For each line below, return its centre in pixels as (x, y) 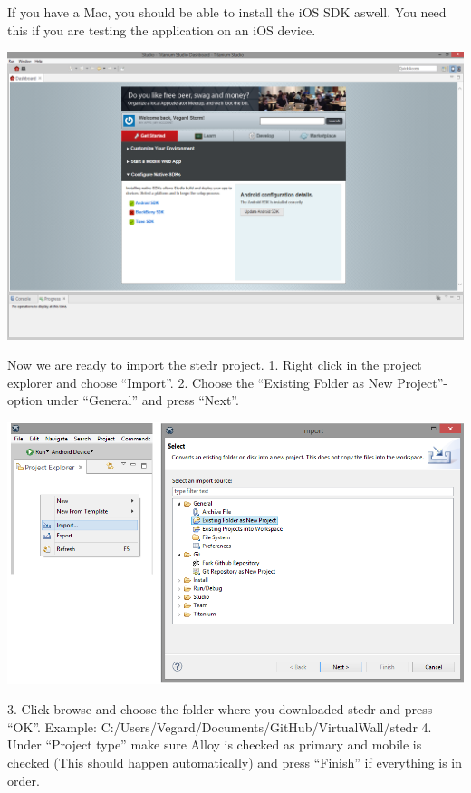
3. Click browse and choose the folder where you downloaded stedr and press (220, 709)
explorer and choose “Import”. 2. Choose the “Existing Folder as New (200, 382)
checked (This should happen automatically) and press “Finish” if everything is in (235, 763)
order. (24, 780)
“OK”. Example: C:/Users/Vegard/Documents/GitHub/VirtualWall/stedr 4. (220, 726)
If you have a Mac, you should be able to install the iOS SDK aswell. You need (227, 12)
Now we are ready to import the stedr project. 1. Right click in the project (215, 365)
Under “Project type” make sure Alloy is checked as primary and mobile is (215, 745)
